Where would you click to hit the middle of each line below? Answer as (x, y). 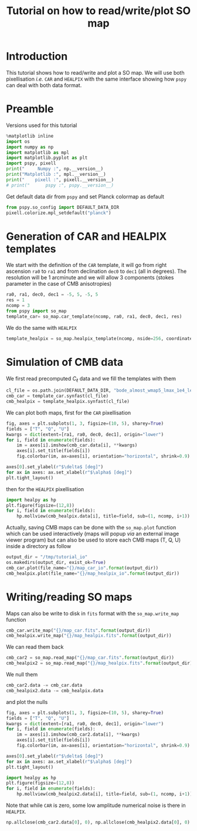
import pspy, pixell (31, 163)
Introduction (37, 56)
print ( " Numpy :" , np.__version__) (55, 169)
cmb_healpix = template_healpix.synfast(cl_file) (68, 402)
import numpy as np (30, 147)
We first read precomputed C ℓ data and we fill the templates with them (91, 379)
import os (18, 141)
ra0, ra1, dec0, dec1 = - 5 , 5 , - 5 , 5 (52, 295)
